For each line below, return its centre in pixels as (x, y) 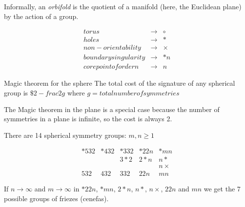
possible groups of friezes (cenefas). (56, 198)
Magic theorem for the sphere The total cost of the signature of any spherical (120, 83)
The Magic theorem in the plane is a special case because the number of (112, 109)
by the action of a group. (41, 16)
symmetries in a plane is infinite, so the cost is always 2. (88, 119)
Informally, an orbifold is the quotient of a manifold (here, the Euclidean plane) (123, 6)
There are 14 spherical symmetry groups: (65, 135)
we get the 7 (222, 189)
